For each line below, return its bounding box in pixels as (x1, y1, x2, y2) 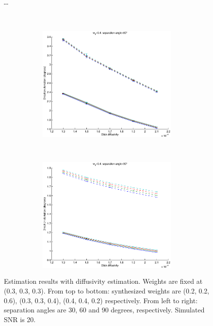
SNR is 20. (4, 314, 36, 324)
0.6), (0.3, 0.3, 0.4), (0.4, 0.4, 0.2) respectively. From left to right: (4, 295, 198, 305)
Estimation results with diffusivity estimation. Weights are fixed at (4, 276, 203, 286)
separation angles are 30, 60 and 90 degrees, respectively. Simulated (4, 305, 205, 315)
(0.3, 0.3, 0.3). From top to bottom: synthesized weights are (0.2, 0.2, (4, 286, 210, 295)
